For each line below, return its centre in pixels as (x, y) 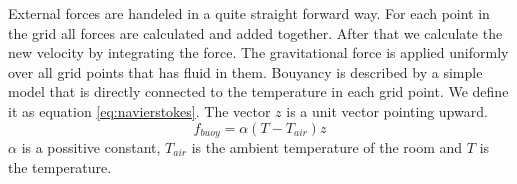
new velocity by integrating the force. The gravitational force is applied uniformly (258, 52)
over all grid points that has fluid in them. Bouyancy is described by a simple (245, 71)
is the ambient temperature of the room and (327, 147)
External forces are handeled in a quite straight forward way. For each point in (249, 13)
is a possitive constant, (91, 147)
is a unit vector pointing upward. (387, 110)
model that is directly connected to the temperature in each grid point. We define (258, 91)
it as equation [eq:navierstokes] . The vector (139, 110)
